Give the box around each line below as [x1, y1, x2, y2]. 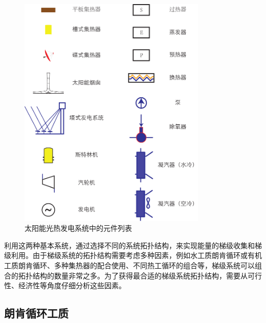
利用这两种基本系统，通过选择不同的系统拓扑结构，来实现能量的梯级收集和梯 [4, 240, 262, 250]
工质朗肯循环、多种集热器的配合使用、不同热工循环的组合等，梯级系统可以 [4, 260, 255, 270]
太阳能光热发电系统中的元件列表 [25, 223, 132, 233]
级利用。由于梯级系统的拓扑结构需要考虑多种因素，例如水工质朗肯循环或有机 [4, 250, 262, 261]
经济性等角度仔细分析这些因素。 [18, 280, 126, 291]
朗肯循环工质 [4, 305, 69, 321]
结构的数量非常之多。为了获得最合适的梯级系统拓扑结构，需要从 [32, 270, 248, 281]
